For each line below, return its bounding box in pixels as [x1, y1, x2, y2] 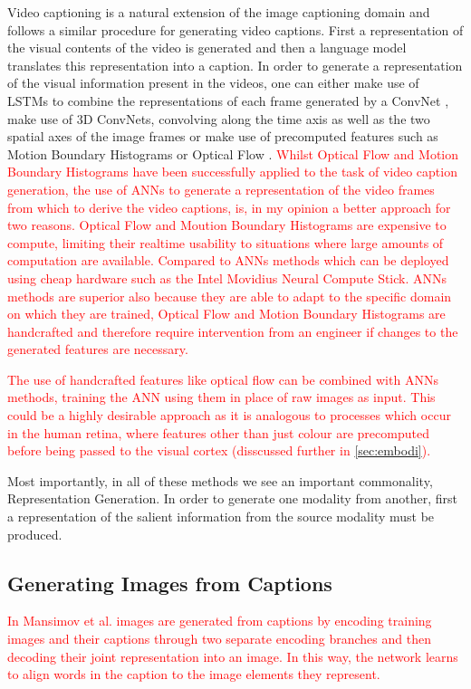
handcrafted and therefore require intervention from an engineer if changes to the [7, 321, 458, 340]
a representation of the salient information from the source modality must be [7, 507, 435, 526]
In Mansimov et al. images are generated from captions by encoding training [7, 611, 432, 630]
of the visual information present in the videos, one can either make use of [7, 73, 419, 92]
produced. [7, 524, 62, 543]
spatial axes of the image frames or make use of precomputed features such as [7, 127, 438, 146]
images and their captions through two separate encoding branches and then [7, 629, 431, 648]
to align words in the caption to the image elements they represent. [7, 665, 380, 684]
